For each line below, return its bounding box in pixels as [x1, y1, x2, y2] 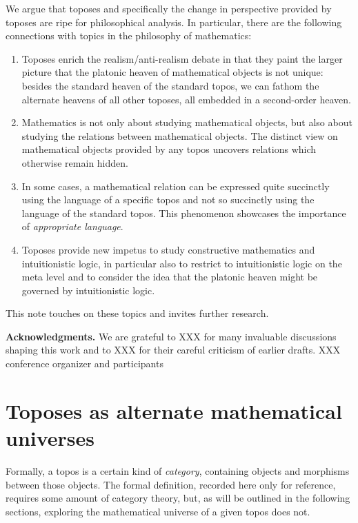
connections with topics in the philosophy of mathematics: [6, 28, 252, 43]
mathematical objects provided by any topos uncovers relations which [21, 142, 317, 156]
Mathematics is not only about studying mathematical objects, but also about [21, 115, 352, 130]
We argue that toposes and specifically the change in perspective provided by [6, 1, 332, 15]
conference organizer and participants [6, 356, 163, 371]
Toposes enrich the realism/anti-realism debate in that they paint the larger [21, 51, 343, 65]
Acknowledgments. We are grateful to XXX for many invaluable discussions [6, 329, 337, 343]
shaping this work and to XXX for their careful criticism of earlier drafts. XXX [6, 342, 341, 357]
